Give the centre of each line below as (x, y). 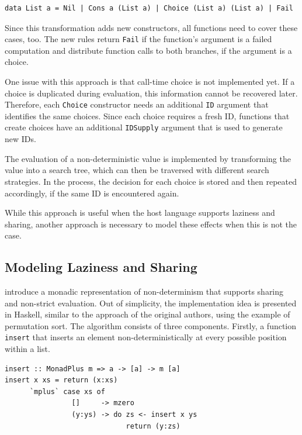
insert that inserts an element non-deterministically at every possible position (146, 337)
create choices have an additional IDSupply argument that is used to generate (144, 127)
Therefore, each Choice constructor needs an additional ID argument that (137, 104)
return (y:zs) (153, 426)
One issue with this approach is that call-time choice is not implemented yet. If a (150, 82)
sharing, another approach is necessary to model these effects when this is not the (151, 224)
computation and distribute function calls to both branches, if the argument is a (148, 50)
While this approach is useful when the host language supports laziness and (140, 213)
